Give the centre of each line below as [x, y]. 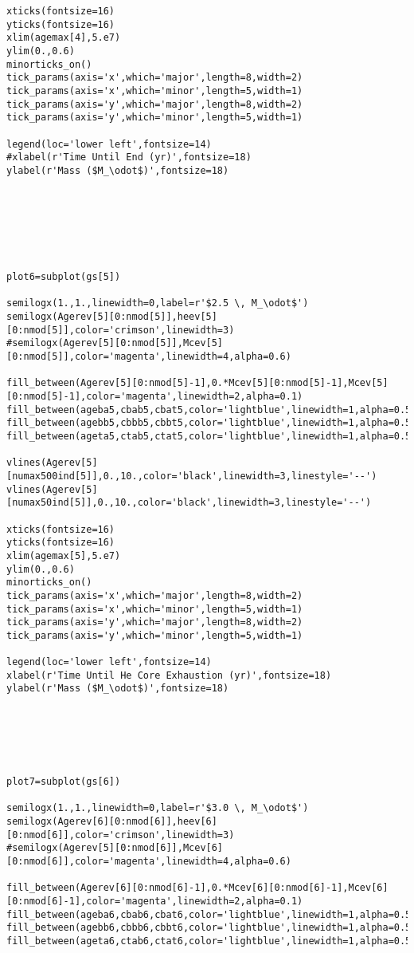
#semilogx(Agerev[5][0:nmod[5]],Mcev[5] [115, 343]
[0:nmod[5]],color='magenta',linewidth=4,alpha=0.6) [149, 357]
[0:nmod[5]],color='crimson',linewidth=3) [121, 330]
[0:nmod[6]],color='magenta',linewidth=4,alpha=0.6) [149, 861]
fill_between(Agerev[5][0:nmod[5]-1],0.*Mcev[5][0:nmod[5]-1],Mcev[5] [197, 383]
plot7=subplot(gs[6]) [64, 782]
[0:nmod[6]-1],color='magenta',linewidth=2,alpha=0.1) [155, 901]
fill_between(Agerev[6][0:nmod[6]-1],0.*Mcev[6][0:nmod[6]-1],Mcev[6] [197, 888]
